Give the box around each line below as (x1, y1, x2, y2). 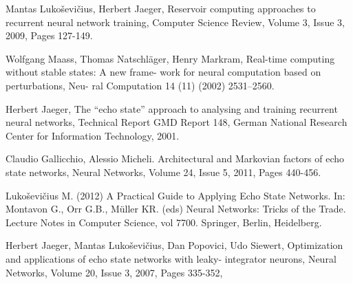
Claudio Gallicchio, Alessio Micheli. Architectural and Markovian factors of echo (6, 151, 345, 166)
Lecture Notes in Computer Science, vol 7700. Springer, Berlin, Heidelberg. (6, 215, 322, 229)
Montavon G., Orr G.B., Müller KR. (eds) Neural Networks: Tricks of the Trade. (6, 201, 346, 216)
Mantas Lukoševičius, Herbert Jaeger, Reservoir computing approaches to (6, 1, 316, 15)
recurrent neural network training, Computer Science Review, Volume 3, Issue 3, (6, 14, 345, 29)
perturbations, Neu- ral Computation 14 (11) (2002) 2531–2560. (6, 78, 275, 92)
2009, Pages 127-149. (6, 28, 93, 43)
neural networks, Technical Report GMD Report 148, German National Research (6, 115, 347, 129)
